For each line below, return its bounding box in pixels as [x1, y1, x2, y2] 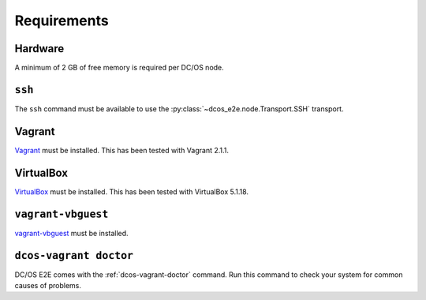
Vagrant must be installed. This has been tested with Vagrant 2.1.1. [14, 145, 229, 155]
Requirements [14, 12, 110, 29]
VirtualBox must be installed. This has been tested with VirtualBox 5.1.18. [14, 186, 248, 197]
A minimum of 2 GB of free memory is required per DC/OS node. [14, 63, 224, 73]
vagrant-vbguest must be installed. [14, 228, 129, 238]
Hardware [14, 42, 65, 55]
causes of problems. [14, 280, 82, 290]
